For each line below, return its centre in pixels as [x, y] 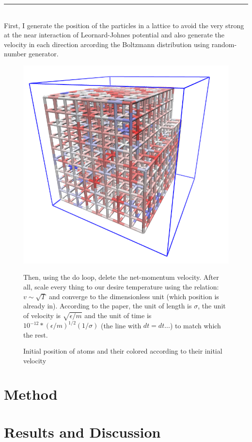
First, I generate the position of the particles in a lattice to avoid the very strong [124, 25]
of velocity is [42, 315]
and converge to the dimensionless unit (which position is [134, 296]
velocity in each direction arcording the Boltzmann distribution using [107, 44]
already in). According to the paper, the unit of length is [108, 306]
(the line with [121, 325]
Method [31, 394]
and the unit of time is [118, 315]
